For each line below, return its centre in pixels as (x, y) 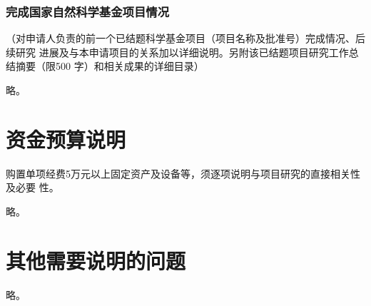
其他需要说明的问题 (96, 260)
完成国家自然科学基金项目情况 (88, 11)
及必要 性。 (32, 187)
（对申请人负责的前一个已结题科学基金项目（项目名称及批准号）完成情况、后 (185, 38)
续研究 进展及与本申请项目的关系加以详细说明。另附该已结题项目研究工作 (177, 52)
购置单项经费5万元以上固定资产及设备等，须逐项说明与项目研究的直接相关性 (183, 173)
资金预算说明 (66, 139)
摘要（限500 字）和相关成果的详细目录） (110, 66)
